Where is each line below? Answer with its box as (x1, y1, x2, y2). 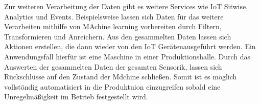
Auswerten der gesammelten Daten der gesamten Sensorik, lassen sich (4, 61, 222, 72)
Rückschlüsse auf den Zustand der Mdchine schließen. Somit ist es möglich (4, 71, 237, 82)
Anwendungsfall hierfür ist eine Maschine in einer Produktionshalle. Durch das (4, 51, 251, 61)
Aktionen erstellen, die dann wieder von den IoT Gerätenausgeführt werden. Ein (4, 41, 256, 52)
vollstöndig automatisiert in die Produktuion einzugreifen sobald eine (4, 81, 221, 92)
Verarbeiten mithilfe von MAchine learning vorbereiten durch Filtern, (4, 21, 222, 32)
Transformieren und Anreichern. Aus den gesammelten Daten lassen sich (4, 31, 231, 41)
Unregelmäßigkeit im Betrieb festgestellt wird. (4, 91, 148, 102)
